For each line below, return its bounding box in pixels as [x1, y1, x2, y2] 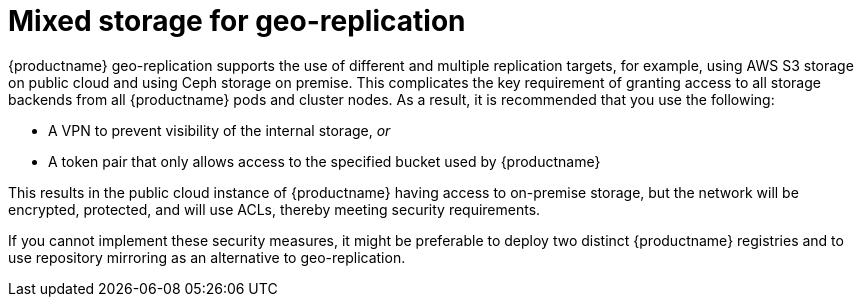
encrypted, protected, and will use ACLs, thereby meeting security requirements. [8, 200, 541, 218]
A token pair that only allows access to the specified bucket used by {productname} [48, 152, 601, 170]
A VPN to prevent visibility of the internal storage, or [48, 121, 391, 139]
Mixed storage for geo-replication [8, 4, 466, 38]
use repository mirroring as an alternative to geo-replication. [8, 248, 406, 266]
